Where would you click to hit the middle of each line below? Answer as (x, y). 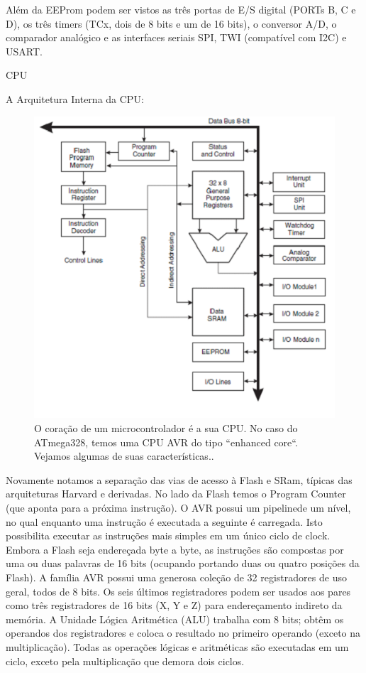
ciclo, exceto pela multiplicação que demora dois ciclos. (125, 661)
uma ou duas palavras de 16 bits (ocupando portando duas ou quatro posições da (183, 563)
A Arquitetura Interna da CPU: (75, 98)
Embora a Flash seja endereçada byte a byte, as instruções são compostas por (175, 549)
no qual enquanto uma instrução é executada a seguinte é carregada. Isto (164, 521)
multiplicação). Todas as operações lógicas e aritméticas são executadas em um (177, 646)
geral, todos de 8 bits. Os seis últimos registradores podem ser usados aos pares (178, 591)
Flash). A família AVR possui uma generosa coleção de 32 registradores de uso (176, 577)
